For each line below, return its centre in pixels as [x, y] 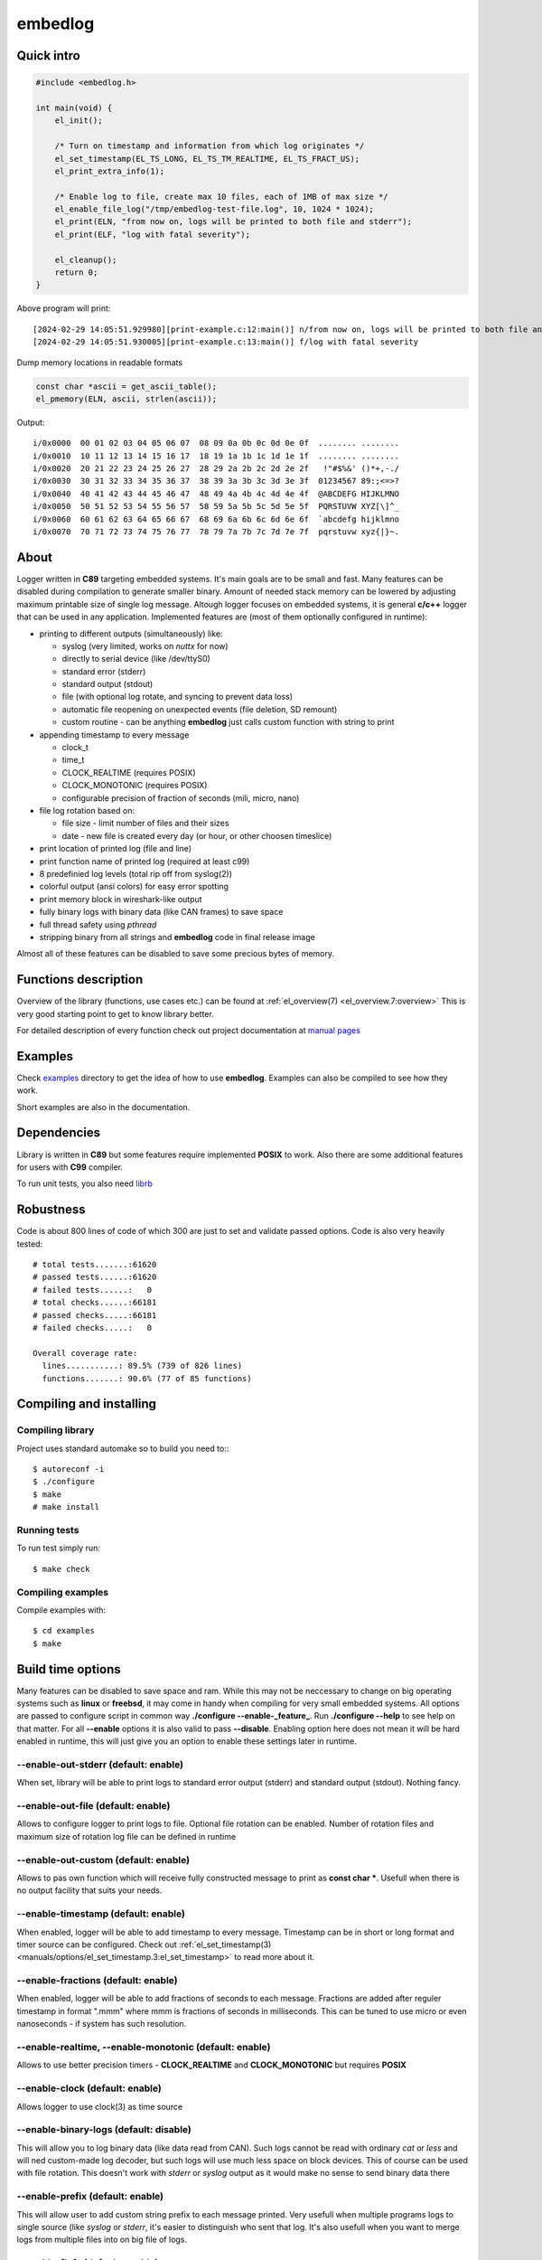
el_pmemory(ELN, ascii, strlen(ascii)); [126, 399]
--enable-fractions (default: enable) [97, 1981]
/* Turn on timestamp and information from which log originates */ [210, 146]
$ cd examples [64, 1631]
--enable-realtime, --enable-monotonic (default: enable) [144, 2047]
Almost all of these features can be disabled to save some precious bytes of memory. [175, 954]
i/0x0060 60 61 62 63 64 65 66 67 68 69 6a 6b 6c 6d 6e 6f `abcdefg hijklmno [216, 519]
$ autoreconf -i [69, 1469]
